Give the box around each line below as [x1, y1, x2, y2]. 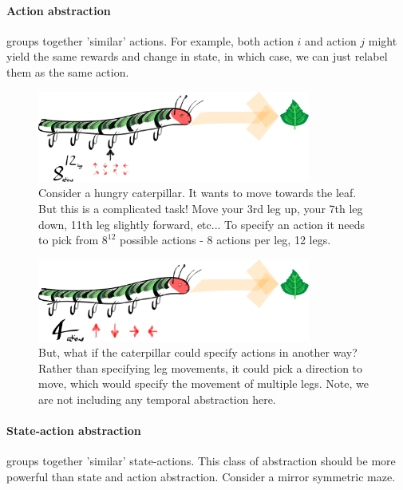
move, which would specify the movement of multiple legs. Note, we [38, 375, 369, 392]
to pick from [38, 231, 99, 248]
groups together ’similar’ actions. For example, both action [6, 32, 294, 49]
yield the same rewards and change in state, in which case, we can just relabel [6, 48, 388, 65]
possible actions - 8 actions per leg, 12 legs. [120, 231, 331, 248]
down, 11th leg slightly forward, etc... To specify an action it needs [38, 215, 365, 232]
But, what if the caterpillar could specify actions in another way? [38, 344, 358, 361]
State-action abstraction [6, 422, 141, 439]
